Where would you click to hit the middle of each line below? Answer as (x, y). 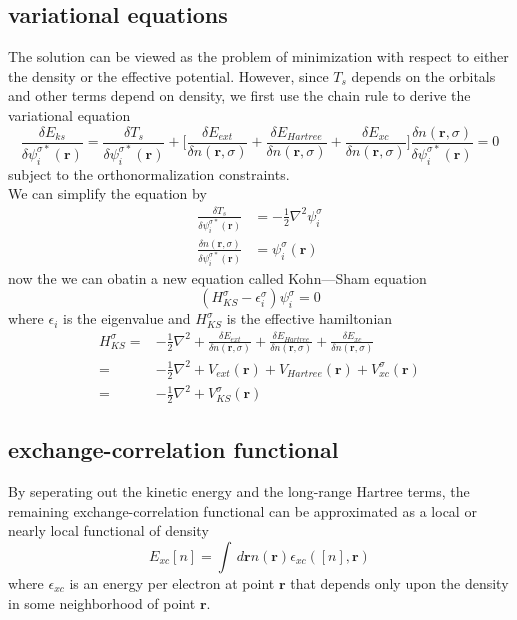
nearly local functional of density (108, 530)
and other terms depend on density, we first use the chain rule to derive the (239, 95)
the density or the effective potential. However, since (168, 75)
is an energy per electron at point (172, 582)
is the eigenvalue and (127, 318)
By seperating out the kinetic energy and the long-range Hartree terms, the (239, 491)
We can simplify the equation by (107, 193)
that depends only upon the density (399, 582)
